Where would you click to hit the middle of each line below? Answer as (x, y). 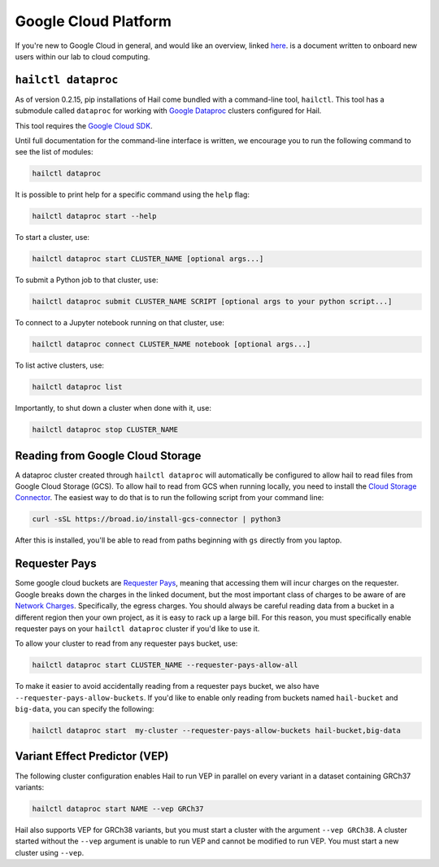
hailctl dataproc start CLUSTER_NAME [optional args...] (148, 259)
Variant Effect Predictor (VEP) (92, 756)
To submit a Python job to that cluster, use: (87, 280)
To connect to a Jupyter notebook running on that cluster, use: (120, 323)
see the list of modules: (54, 152)
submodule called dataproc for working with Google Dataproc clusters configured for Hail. (168, 111)
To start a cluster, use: (52, 237)
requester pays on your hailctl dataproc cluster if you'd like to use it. (137, 628)
